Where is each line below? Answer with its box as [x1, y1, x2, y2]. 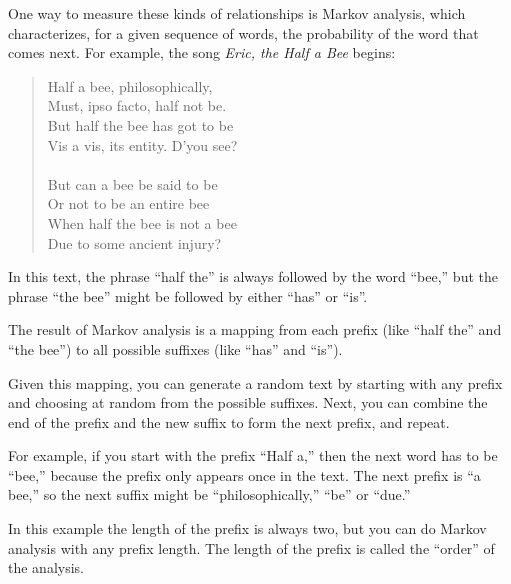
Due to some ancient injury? [47, 232, 222, 253]
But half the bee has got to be [47, 114, 234, 135]
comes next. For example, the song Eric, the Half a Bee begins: [8, 42, 396, 63]
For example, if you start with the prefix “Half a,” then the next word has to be [8, 445, 498, 466]
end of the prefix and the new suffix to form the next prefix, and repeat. [8, 411, 450, 432]
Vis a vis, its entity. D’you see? [47, 134, 238, 155]
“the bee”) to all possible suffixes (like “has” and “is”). [8, 338, 343, 359]
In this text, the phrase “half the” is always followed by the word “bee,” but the [8, 266, 498, 287]
